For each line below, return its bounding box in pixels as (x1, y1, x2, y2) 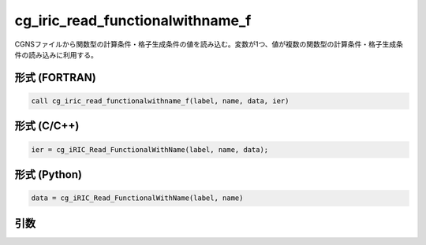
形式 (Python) (14, 168, 83, 181)
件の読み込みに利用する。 (14, 50, 98, 59)
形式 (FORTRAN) (14, 71, 96, 84)
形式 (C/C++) (14, 119, 80, 133)
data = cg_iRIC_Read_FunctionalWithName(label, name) (31, 194, 244, 202)
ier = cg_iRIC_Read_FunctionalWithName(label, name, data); (31, 145, 269, 154)
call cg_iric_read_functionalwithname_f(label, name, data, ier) (31, 96, 290, 106)
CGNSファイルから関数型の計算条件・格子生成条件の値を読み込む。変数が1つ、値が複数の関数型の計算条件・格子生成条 (14, 39, 404, 49)
